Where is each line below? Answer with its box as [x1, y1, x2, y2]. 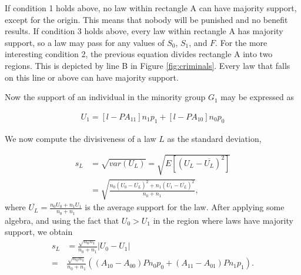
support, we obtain [5, 226, 73, 238]
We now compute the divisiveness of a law [5, 132, 156, 144]
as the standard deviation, [167, 132, 262, 144]
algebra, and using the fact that [5, 214, 119, 226]
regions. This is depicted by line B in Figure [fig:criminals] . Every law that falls [5, 59, 290, 71]
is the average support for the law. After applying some [85, 201, 285, 213]
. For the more [215, 36, 267, 48]
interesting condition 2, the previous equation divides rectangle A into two [5, 48, 273, 60]
